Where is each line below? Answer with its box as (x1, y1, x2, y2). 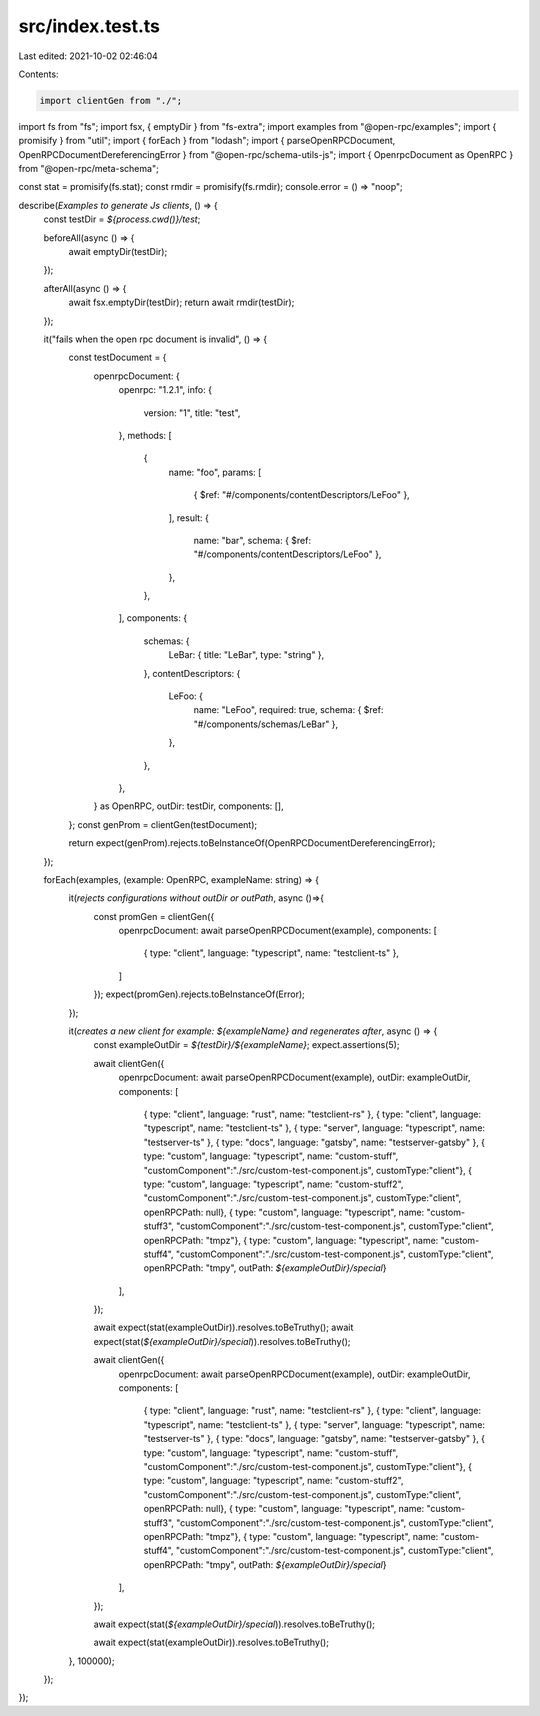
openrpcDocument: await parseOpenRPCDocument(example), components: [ (118, 925, 437, 937)
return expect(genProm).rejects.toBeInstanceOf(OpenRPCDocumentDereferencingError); (68, 837, 436, 849)
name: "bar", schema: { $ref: (193, 534, 312, 546)
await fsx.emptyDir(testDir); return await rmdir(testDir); (68, 296, 295, 309)
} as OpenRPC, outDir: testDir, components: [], (93, 800, 284, 812)
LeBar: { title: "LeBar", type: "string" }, (168, 649, 325, 661)
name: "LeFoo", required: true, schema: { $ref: (193, 704, 384, 716)
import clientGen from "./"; (39, 95, 183, 106)
